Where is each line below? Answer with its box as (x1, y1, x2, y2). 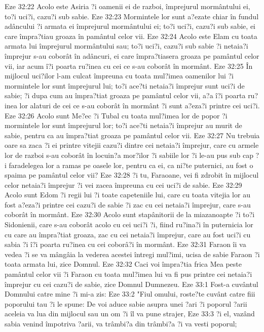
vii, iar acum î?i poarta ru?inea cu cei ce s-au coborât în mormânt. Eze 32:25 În (5, 60, 253, 71)
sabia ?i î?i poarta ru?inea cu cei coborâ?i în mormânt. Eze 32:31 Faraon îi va (5, 239, 246, 250)
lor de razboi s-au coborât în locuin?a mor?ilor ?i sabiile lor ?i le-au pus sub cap (5, 149, 253, 160)
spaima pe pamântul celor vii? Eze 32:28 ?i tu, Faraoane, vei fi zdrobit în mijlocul (5, 170, 259, 180)
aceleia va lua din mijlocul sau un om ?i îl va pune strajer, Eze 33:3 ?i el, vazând (5, 308, 255, 319)
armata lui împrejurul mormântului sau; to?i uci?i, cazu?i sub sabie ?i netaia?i (5, 40, 248, 51)
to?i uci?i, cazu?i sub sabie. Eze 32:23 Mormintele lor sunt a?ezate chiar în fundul (5, 11, 259, 21)
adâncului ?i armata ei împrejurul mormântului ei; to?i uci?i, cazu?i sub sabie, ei (5, 21, 255, 31)
